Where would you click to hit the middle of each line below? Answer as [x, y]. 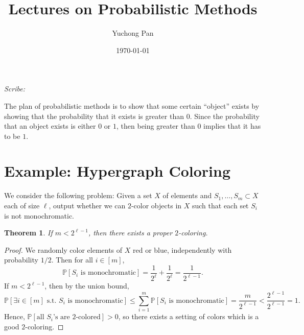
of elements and [187, 195]
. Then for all [72, 260]
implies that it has [232, 126]
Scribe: [15, 89]
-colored [88, 317]
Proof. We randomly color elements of [63, 249]
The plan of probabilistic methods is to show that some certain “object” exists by [132, 105]
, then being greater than [156, 126]
